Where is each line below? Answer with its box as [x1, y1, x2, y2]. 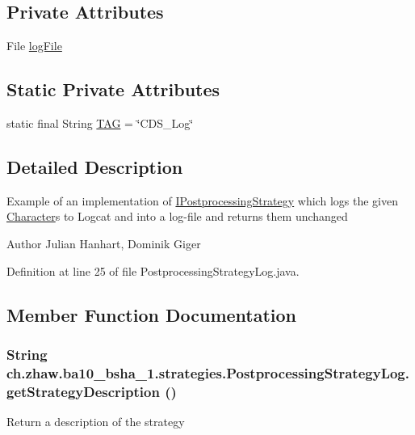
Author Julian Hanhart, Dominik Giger [6, 234, 201, 251]
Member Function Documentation [6, 302, 297, 327]
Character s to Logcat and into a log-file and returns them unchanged [6, 208, 348, 225]
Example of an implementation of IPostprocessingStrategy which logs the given [6, 192, 398, 209]
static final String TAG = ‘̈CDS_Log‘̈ [6, 115, 194, 131]
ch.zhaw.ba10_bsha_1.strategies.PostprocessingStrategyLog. [6, 362, 409, 382]
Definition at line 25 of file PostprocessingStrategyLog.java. [6, 262, 300, 279]
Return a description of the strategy [6, 413, 185, 430]
